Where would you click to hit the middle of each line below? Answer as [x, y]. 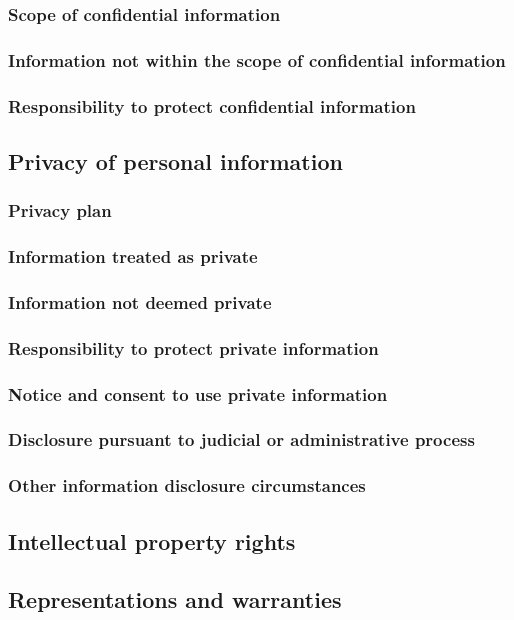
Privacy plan [60, 210]
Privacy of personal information [175, 160]
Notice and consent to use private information [198, 393]
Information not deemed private [140, 301]
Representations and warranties [175, 599]
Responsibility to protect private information [193, 347]
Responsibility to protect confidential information [212, 105]
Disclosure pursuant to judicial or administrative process [241, 439]
